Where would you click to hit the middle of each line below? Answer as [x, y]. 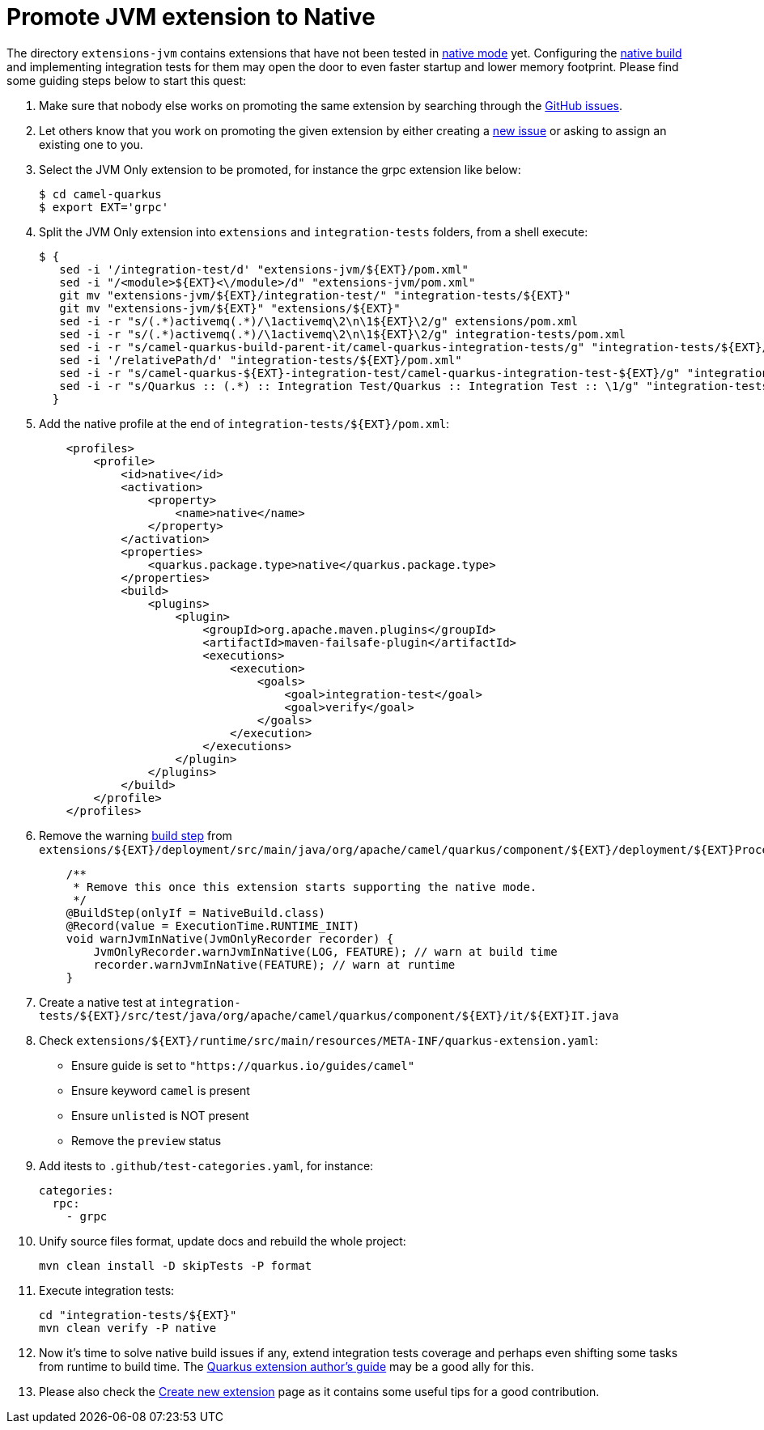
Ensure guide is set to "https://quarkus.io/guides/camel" [243, 1065]
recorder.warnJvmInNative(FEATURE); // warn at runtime [274, 964]
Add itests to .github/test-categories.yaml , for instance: [206, 1165]
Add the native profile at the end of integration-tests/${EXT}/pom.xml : [244, 423]
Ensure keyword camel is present [161, 1090]
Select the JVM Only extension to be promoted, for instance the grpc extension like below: [280, 169]
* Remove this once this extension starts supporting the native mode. [305, 887]
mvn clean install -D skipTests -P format [176, 1265]
